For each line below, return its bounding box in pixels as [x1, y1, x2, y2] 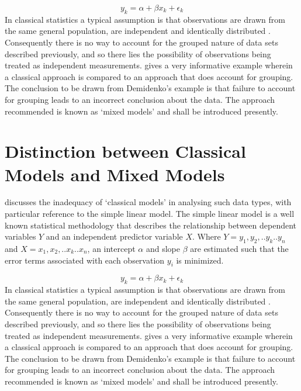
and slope [146, 243, 181, 255]
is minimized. [176, 254, 224, 266]
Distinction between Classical [5, 139, 246, 163]
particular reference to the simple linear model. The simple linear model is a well [5, 207, 295, 220]
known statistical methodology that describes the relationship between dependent [5, 219, 297, 231]
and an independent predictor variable [46, 230, 183, 243]
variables [5, 230, 36, 243]
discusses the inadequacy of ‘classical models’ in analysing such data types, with [5, 196, 292, 208]
